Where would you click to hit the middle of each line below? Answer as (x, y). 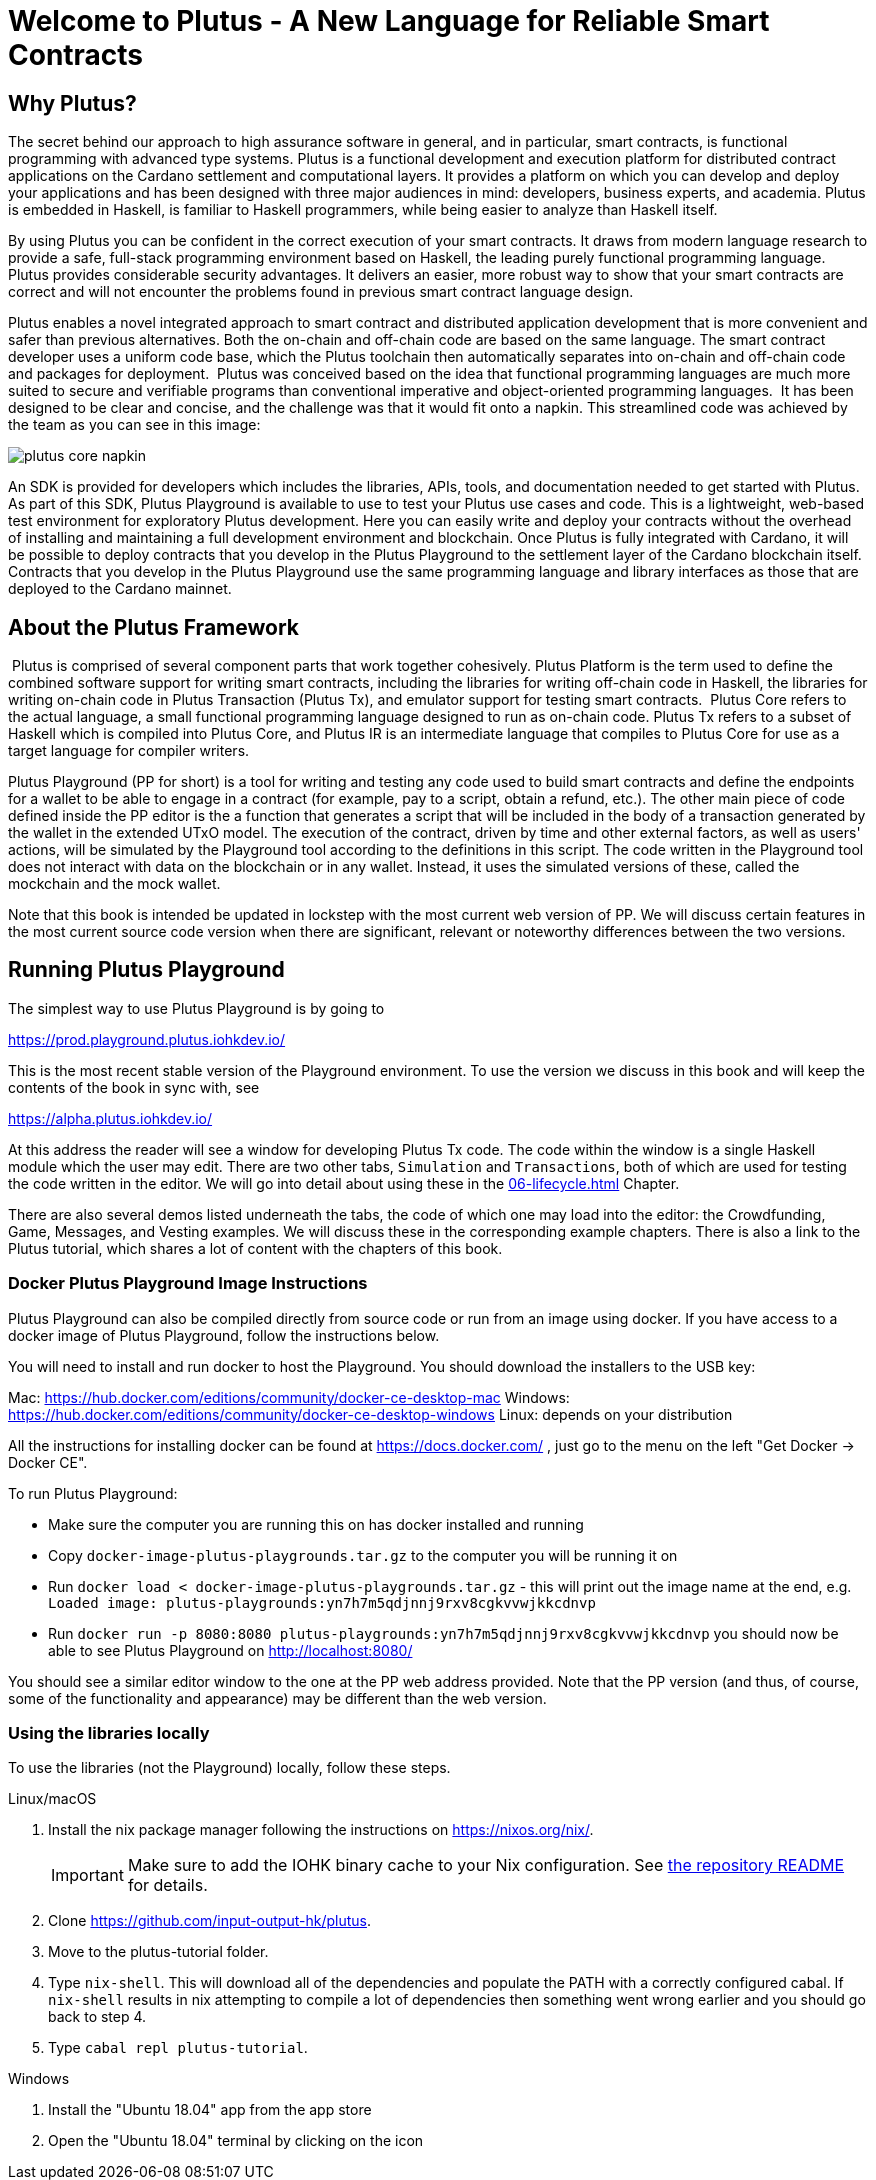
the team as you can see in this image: (134, 425)
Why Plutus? (72, 103)
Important (87, 1875)
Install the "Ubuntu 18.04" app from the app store (210, 2110)
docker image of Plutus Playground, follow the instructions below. (224, 1335)
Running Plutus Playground (146, 970)
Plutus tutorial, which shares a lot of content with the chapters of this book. (255, 1248)
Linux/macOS (52, 1799)
